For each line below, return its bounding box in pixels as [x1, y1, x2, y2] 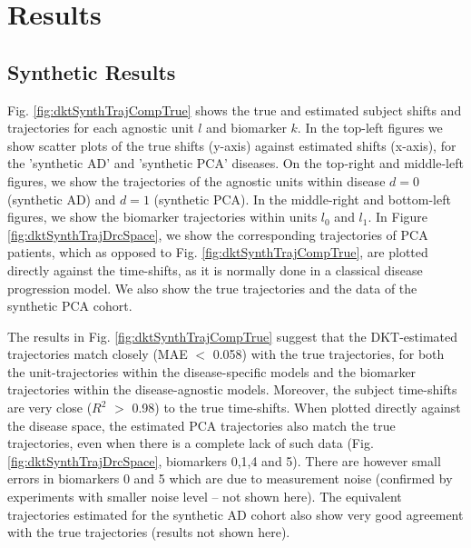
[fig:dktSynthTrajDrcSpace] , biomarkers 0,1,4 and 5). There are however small [7, 451, 441, 470]
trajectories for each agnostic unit [7, 118, 194, 137]
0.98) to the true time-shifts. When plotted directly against [132, 398, 461, 417]
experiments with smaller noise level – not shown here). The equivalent [7, 487, 402, 506]
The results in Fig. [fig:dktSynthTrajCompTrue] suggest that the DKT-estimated [7, 326, 457, 345]
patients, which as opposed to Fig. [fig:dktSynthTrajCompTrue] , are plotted [7, 243, 428, 262]
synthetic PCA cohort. [7, 296, 132, 315]
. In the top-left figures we [297, 118, 443, 137]
